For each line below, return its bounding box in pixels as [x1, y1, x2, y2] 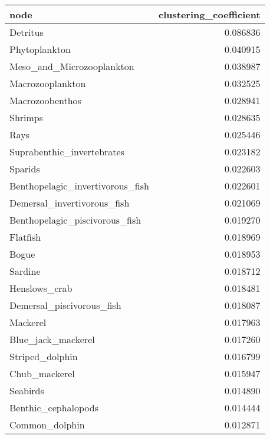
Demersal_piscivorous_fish [9, 298, 121, 312]
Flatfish [9, 230, 41, 244]
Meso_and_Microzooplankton [9, 59, 134, 73]
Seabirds [9, 384, 44, 397]
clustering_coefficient [158, 8, 261, 21]
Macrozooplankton [9, 77, 86, 90]
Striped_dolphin [9, 350, 78, 363]
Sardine [9, 264, 41, 278]
